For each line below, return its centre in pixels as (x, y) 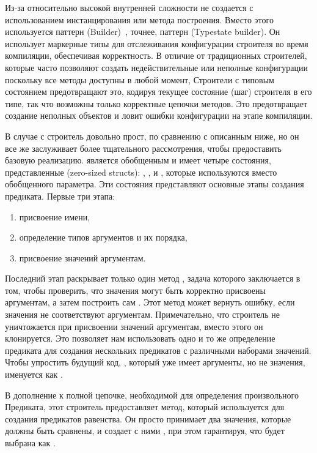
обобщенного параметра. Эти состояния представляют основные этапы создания (155, 184)
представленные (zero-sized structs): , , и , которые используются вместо (141, 172)
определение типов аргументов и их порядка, (103, 237)
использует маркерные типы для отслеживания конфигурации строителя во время (157, 43)
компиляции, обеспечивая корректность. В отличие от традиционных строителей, (156, 55)
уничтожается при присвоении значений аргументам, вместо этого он (134, 326)
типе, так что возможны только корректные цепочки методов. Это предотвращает (156, 103)
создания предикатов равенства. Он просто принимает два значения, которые (148, 418)
